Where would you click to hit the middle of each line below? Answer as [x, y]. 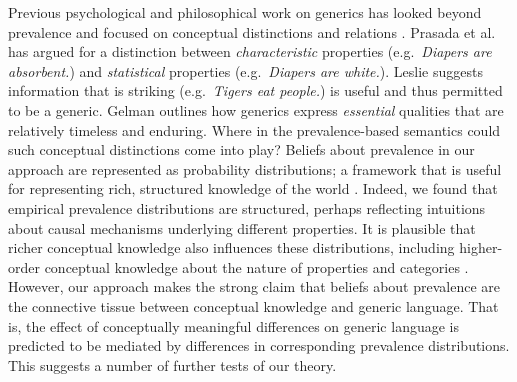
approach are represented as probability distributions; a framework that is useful [255, 168]
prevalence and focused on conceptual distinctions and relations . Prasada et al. [252, 31]
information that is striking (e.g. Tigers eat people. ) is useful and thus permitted [255, 90]
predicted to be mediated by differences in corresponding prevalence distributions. [259, 345]
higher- [481, 247]
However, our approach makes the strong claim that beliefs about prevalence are [254, 286]
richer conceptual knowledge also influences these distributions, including [231, 247]
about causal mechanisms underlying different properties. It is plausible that [242, 227]
